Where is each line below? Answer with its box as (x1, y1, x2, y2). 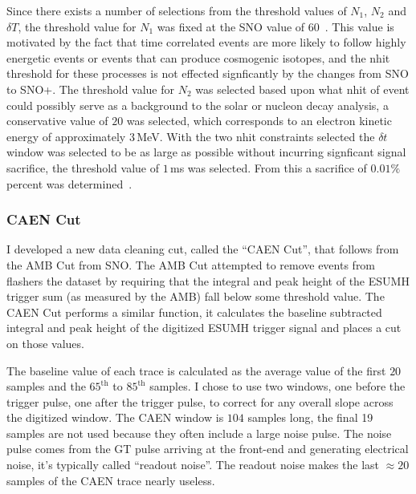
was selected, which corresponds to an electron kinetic (126, 112, 392, 129)
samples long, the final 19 (247, 409, 373, 426)
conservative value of (6, 112, 108, 129)
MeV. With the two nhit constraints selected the (137, 128, 375, 144)
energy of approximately (6, 128, 126, 144)
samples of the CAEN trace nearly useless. (6, 472, 215, 488)
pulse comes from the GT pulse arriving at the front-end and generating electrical (6, 440, 409, 457)
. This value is (324, 18, 394, 34)
